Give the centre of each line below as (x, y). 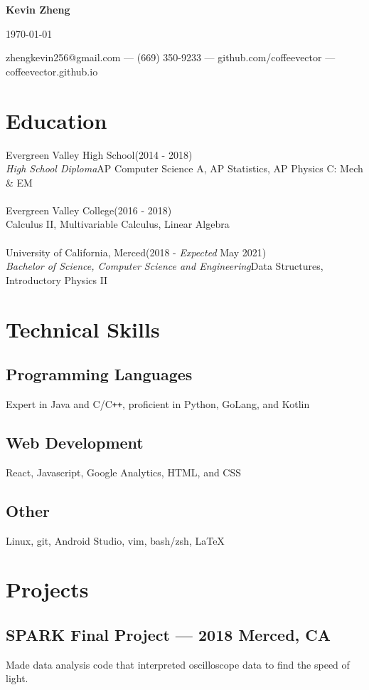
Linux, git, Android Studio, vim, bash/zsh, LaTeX (115, 540)
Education (57, 120)
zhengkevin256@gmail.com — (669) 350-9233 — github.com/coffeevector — (171, 57)
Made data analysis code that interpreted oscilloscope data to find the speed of (178, 664)
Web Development (75, 443)
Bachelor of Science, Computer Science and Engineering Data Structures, (165, 266)
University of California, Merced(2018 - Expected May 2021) (136, 252)
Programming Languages (99, 374)
